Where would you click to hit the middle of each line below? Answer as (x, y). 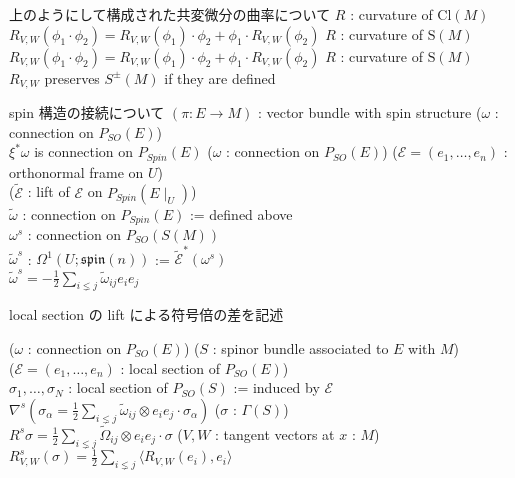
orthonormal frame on (76, 171)
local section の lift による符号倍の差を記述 (146, 314)
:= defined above (241, 213)
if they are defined (220, 77)
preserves (72, 77)
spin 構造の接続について (87, 112)
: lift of (48, 191)
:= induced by (276, 387)
